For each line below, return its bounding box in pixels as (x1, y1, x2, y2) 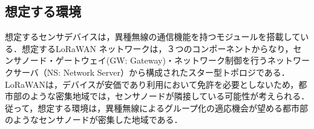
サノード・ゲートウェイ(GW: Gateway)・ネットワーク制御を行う (13, 54, 267, 67)
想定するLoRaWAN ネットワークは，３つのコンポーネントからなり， (21, 42, 293, 55)
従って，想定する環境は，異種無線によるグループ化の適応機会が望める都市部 (5, 101, 309, 114)
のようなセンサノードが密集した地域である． (5, 113, 183, 126)
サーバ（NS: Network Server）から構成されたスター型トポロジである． (13, 65, 290, 78)
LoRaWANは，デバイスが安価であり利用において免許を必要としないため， (5, 78, 299, 90)
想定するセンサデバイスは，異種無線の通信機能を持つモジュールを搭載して (5, 30, 301, 43)
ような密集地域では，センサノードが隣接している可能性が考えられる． (30, 90, 310, 102)
